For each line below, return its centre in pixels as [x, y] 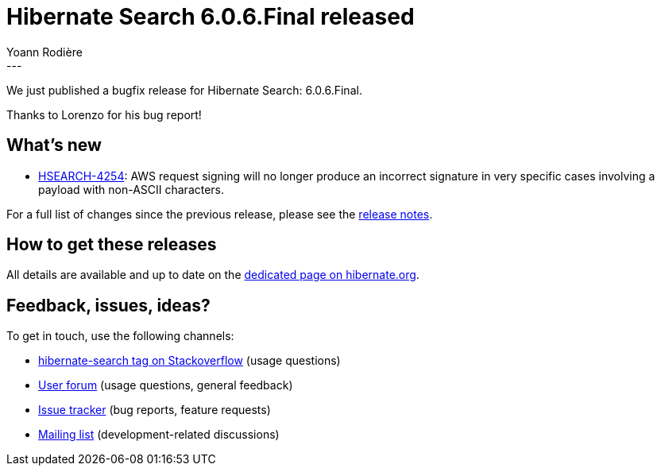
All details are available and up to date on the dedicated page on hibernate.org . [213, 275]
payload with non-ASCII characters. [131, 189]
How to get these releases [112, 245]
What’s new [54, 145]
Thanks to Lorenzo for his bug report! [104, 114]
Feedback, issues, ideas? [108, 305]
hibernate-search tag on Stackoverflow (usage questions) [189, 361]
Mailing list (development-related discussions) [159, 435]
